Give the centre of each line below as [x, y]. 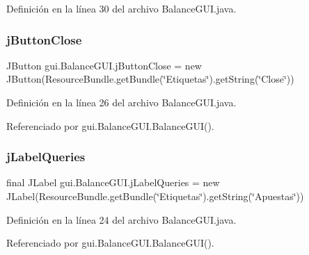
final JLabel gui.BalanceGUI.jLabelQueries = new [113, 182]
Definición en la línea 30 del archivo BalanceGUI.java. [121, 8]
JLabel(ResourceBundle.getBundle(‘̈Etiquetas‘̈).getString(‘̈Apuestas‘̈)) [155, 196]
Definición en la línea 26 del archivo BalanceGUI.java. [121, 102]
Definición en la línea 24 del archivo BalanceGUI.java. [121, 219]
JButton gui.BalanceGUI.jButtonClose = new [104, 65]
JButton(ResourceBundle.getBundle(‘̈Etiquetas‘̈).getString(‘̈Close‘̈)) [150, 79]
